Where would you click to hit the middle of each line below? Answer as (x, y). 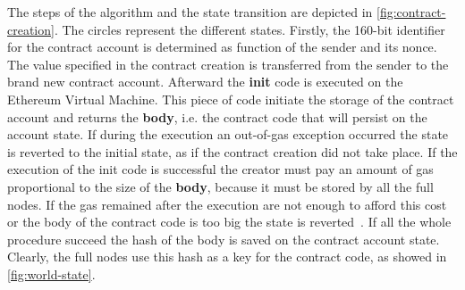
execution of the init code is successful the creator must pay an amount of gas (220, 169)
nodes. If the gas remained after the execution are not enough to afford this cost (227, 204)
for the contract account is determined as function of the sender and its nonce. (222, 47)
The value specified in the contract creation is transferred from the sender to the (228, 64)
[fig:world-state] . (51, 273)
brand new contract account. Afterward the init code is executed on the (205, 82)
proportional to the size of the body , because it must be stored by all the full (220, 186)
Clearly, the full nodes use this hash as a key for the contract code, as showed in (227, 257)
